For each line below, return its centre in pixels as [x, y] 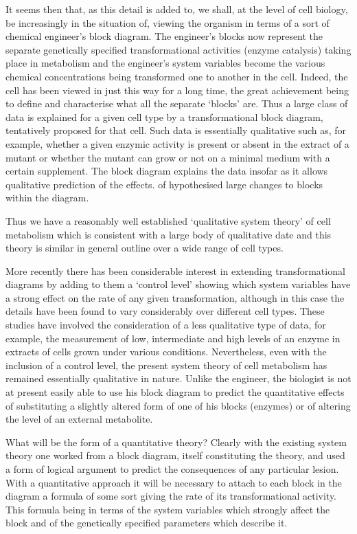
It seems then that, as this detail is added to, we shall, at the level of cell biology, [177, 9]
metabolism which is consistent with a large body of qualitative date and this [169, 234]
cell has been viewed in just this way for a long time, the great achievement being [177, 90]
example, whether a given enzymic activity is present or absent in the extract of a [177, 143]
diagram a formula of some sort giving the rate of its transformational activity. [171, 496]
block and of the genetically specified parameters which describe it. [147, 523]
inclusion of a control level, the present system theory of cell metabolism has [166, 365]
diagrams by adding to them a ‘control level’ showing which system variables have [178, 284]
